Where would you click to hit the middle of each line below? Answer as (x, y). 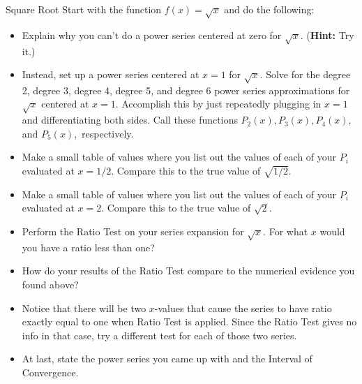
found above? (50, 284)
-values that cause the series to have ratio (243, 308)
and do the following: (269, 9)
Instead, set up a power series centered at (111, 74)
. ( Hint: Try (327, 35)
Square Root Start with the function (84, 9)
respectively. (108, 133)
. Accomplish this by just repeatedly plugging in (218, 104)
